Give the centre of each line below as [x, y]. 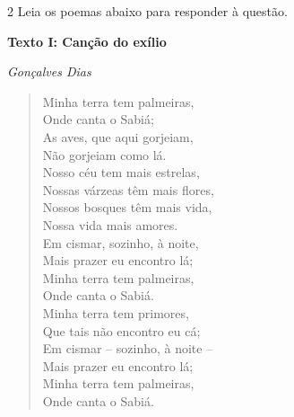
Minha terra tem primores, [116, 312]
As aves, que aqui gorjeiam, [118, 136]
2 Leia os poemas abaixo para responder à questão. [147, 11]
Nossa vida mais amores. [110, 224]
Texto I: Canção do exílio [87, 41]
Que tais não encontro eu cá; [121, 330]
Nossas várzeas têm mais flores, [128, 189]
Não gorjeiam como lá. [104, 154]
